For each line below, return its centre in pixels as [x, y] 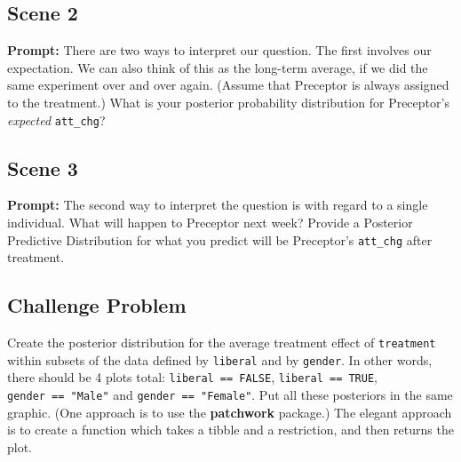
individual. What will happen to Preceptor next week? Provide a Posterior [210, 223]
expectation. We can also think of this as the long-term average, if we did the [218, 67]
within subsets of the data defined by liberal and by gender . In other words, [220, 359]
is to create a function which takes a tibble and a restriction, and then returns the [230, 430]
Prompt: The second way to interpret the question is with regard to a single [218, 205]
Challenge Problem [97, 305]
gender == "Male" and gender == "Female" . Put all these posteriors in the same [230, 395]
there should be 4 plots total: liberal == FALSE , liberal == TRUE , [192, 377]
